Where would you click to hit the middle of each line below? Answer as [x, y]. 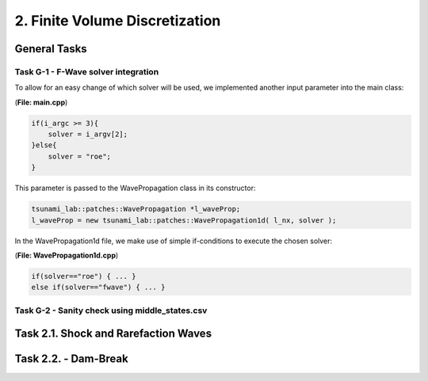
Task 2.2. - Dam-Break [71, 359]
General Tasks [51, 49]
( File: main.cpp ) [41, 102]
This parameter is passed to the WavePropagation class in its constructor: [135, 188]
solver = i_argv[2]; [88, 134]
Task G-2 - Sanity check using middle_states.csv [111, 311]
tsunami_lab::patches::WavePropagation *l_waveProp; [136, 209]
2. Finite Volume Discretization [118, 21]
